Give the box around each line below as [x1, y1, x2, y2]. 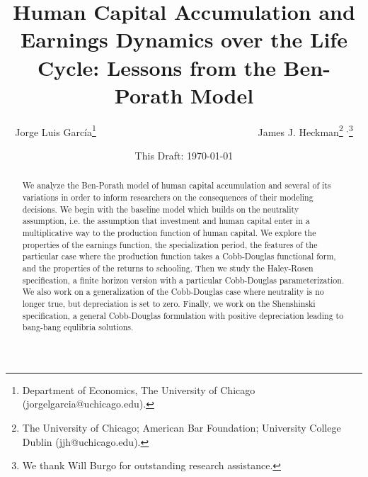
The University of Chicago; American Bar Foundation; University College [22, 420, 341, 435]
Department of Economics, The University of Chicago [22, 382, 255, 397]
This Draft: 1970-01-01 [134, 147, 234, 162]
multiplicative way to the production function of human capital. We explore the [22, 226, 316, 238]
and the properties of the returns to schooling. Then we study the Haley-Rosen [22, 262, 314, 274]
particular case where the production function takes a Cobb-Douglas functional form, [22, 250, 336, 262]
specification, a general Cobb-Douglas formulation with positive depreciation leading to [22, 309, 344, 321]
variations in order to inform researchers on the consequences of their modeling [22, 191, 314, 203]
